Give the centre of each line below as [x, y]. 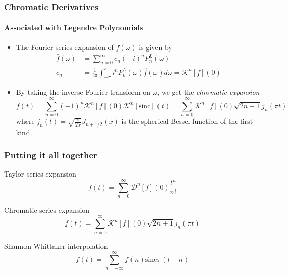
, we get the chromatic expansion [208, 92]
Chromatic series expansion [47, 210]
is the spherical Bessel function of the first [187, 121]
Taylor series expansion [40, 174]
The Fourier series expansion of [65, 47]
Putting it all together [51, 155]
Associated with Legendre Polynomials [74, 27]
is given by [155, 47]
